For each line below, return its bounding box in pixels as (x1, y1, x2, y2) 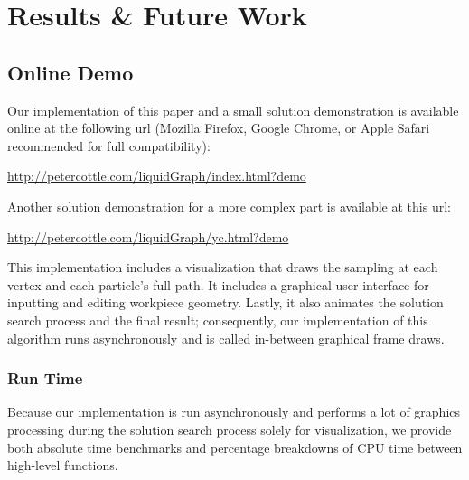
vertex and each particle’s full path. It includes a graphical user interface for (7, 275, 429, 294)
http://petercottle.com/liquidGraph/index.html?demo (7, 166, 306, 185)
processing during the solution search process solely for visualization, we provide (7, 419, 452, 438)
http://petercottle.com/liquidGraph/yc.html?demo (7, 227, 289, 246)
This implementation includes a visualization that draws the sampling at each (7, 258, 438, 277)
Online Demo (7, 58, 134, 86)
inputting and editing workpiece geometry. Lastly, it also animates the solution (7, 293, 444, 312)
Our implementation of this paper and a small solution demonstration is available (7, 100, 459, 119)
